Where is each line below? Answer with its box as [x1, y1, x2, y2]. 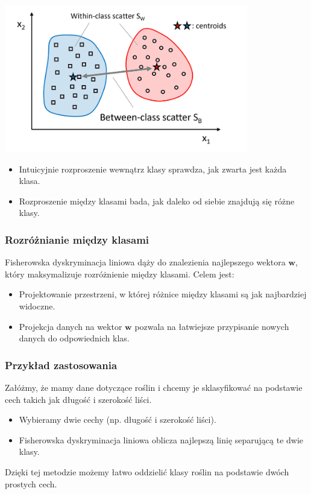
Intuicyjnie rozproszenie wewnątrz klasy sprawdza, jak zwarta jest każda [19, 162, 287, 175]
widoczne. [19, 299, 55, 312]
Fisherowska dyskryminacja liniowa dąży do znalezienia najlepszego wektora [5, 256, 286, 268]
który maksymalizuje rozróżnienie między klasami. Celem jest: [5, 267, 234, 280]
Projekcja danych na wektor [19, 320, 122, 332]
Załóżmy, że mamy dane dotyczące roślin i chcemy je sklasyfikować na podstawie [5, 381, 303, 393]
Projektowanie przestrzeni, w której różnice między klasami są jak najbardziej [19, 288, 307, 300]
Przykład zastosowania [5, 357, 118, 372]
